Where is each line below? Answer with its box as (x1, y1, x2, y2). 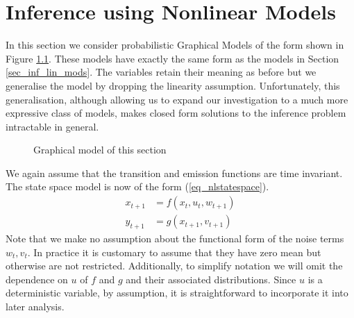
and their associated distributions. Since (126, 271, 296, 286)
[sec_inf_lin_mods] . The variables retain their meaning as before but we (6, 65, 317, 79)
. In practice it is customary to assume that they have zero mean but (27, 244, 321, 259)
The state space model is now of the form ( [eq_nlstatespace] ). (6, 179, 269, 194)
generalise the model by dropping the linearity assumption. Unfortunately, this (6, 78, 340, 92)
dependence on (6, 271, 68, 286)
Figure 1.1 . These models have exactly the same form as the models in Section (6, 51, 339, 65)
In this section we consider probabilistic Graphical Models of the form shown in (6, 37, 344, 52)
